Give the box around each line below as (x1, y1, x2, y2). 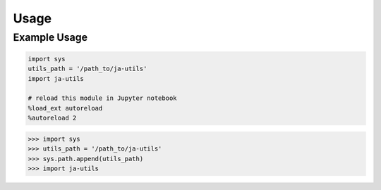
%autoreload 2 (28, 114, 77, 122)
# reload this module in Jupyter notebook (28, 94, 177, 102)
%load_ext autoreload (28, 104, 103, 112)
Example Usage (13, 31, 88, 44)
